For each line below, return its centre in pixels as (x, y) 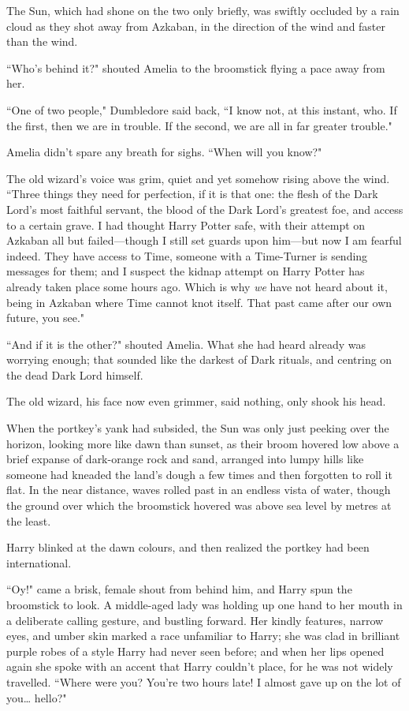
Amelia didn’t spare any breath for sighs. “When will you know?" (164, 152)
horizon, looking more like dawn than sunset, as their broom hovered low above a (203, 443)
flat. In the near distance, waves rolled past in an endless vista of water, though (199, 490)
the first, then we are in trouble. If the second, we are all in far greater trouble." (199, 125)
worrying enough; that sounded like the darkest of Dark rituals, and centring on (199, 359)
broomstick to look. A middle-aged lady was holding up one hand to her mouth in (204, 604)
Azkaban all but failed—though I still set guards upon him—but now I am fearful (204, 240)
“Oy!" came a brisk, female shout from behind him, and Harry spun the (179, 589)
